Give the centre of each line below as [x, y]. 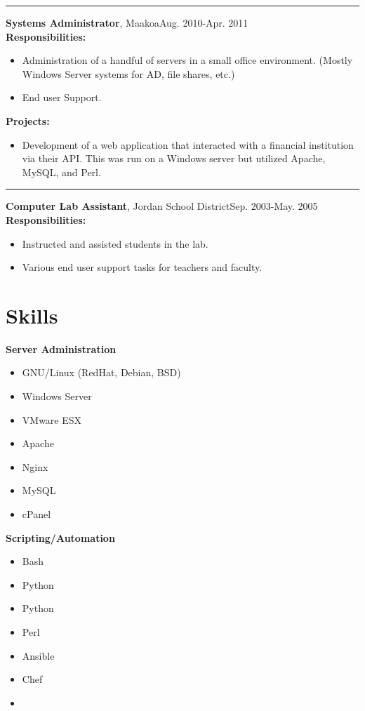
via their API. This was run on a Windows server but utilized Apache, [174, 158]
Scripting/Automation [60, 537]
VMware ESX [52, 419]
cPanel [36, 514]
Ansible [38, 655]
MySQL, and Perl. [61, 172]
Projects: [28, 120]
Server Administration [61, 348]
